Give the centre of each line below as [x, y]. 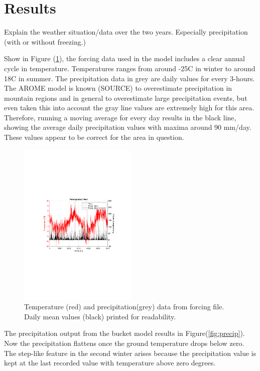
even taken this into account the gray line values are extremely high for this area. [129, 108]
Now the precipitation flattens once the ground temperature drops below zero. [124, 343]
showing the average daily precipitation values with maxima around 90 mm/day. [128, 127]
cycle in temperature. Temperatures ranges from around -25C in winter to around [130, 68]
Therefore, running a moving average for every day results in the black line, [120, 117]
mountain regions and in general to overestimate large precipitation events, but [126, 98]
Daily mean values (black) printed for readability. [100, 316]
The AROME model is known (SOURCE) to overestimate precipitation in [118, 88]
